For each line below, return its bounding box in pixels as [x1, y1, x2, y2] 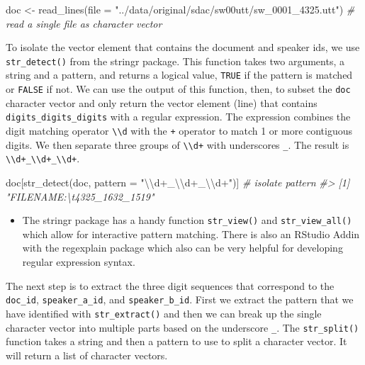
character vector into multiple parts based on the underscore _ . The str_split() [6, 320, 359, 335]
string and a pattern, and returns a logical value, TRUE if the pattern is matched [6, 67, 353, 82]
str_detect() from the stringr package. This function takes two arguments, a [6, 53, 344, 68]
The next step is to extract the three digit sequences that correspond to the [6, 278, 335, 293]
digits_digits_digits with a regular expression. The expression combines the [6, 109, 351, 124]
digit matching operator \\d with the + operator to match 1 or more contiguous [6, 123, 353, 137]
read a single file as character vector [6, 16, 162, 30]
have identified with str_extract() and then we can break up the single [6, 305, 322, 320]
